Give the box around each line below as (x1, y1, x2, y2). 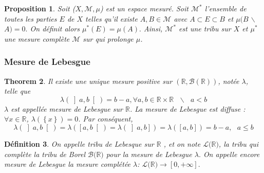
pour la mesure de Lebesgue (106, 148, 192, 159)
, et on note (163, 138, 201, 149)
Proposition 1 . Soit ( (4, 3, 76, 13)
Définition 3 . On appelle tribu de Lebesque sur (4, 138, 154, 149)
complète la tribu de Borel (4, 148, 86, 159)
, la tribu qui (218, 138, 258, 149)
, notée (218, 75, 239, 86)
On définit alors (30, 23, 80, 34)
